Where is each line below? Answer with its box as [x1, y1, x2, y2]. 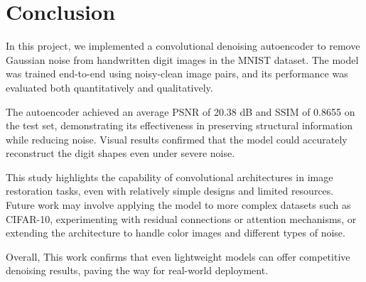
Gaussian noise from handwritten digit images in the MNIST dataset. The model [6, 52, 359, 67]
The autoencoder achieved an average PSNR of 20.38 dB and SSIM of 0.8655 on [6, 104, 355, 119]
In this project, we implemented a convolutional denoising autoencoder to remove [6, 38, 360, 53]
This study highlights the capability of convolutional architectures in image [6, 169, 333, 184]
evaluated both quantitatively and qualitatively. [6, 80, 213, 94]
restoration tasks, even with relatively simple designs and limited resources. [6, 183, 334, 198]
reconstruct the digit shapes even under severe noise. [6, 146, 235, 161]
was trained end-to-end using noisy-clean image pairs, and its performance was [6, 66, 348, 81]
